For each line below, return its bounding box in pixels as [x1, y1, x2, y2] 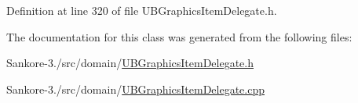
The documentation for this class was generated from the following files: [6, 28, 353, 44]
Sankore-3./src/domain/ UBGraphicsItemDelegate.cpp [6, 80, 265, 97]
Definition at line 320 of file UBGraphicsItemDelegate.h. [6, 2, 277, 18]
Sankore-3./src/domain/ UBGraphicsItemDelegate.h [6, 55, 254, 71]
